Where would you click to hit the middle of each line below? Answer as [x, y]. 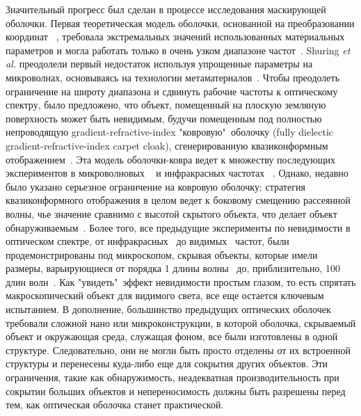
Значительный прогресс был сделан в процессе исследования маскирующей [166, 9]
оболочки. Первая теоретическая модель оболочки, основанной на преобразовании [180, 23]
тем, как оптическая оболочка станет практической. [115, 405]
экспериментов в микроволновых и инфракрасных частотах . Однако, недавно [177, 173]
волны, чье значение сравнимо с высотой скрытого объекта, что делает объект [171, 213]
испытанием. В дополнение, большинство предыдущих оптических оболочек [168, 309]
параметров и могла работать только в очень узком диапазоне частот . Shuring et [178, 50]
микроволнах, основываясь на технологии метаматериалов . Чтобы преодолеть [173, 77]
